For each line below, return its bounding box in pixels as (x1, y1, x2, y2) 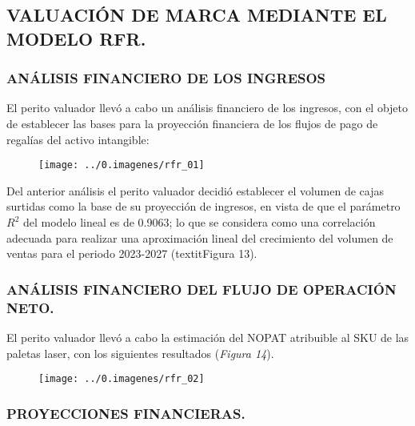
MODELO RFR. (6, 26, 146, 50)
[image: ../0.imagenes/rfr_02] (38, 373, 205, 385)
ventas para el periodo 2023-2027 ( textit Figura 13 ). (6, 245, 257, 262)
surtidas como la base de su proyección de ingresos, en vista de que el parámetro (6, 198, 401, 215)
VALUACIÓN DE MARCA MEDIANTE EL (6, 2, 387, 27)
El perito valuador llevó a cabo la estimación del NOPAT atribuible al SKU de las (6, 328, 409, 345)
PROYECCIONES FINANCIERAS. (6, 403, 245, 423)
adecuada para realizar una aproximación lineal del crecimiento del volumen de (6, 229, 393, 246)
